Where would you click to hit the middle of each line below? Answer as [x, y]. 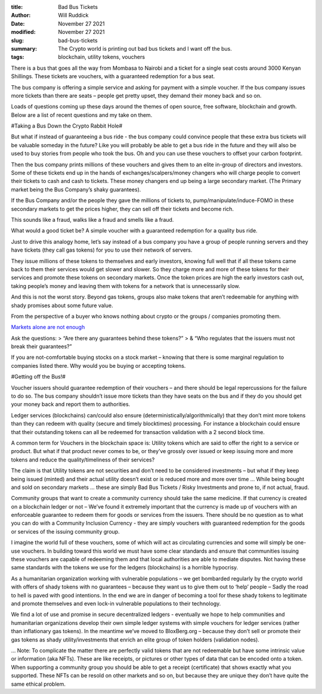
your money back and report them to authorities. [71, 404]
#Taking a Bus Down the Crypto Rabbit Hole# [67, 126]
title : [17, 7]
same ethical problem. [38, 684]
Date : [18, 23]
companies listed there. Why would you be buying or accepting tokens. [98, 365]
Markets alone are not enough [48, 327]
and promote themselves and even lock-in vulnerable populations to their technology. [116, 603]
